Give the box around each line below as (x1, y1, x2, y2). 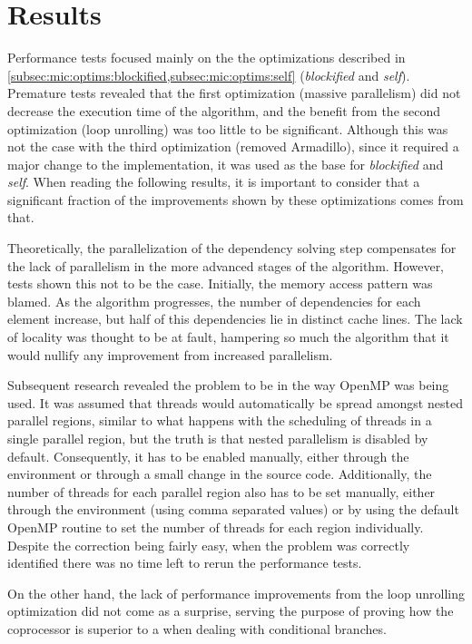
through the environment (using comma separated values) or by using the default (7, 500, 459, 519)
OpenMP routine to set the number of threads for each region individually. (7, 517, 424, 536)
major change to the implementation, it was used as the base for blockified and (7, 154, 444, 173)
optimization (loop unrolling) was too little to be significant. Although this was (7, 119, 448, 138)
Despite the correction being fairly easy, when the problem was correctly (7, 535, 410, 554)
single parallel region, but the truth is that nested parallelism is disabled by (7, 429, 428, 447)
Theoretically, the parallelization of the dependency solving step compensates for (7, 239, 457, 258)
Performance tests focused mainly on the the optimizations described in (7, 48, 406, 67)
